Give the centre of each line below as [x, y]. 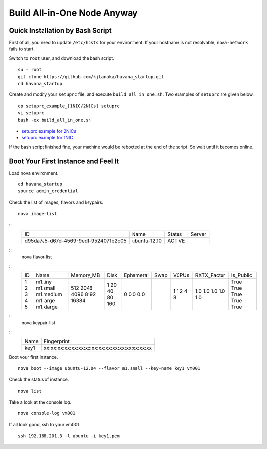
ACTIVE [176, 241]
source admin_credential [48, 191]
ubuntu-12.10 [147, 241]
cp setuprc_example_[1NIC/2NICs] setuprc [69, 106]
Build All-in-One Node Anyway [73, 13]
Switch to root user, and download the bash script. [62, 58]
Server [199, 234]
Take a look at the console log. [40, 402]
